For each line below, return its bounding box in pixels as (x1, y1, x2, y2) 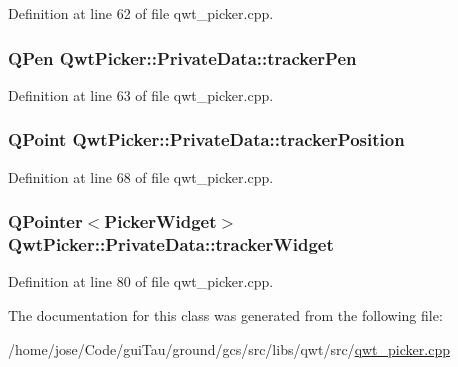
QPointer (8, 209, 83, 234)
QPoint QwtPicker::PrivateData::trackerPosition (8, 127, 405, 152)
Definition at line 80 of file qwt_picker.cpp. (8, 271, 274, 292)
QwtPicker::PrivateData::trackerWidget (8, 232, 334, 257)
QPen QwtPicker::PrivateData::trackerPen (8, 45, 357, 70)
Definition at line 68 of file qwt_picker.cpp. (8, 166, 274, 187)
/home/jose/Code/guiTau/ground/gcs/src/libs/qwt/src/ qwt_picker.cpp (8, 338, 450, 359)
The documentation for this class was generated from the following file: (8, 304, 443, 325)
